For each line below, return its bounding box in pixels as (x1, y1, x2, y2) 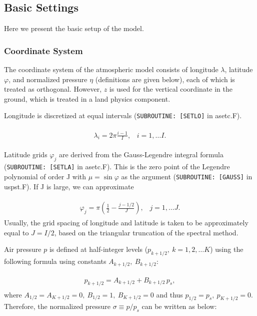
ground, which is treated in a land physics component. (4, 93, 170, 104)
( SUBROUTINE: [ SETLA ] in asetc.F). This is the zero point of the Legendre (4, 161, 230, 172)
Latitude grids (4, 149, 47, 160)
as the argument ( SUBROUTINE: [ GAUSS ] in (121, 171, 252, 181)
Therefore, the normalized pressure (4, 301, 111, 311)
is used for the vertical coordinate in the (109, 84, 232, 94)
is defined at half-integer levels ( (49, 244, 148, 254)
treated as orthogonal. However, (4, 84, 102, 94)
